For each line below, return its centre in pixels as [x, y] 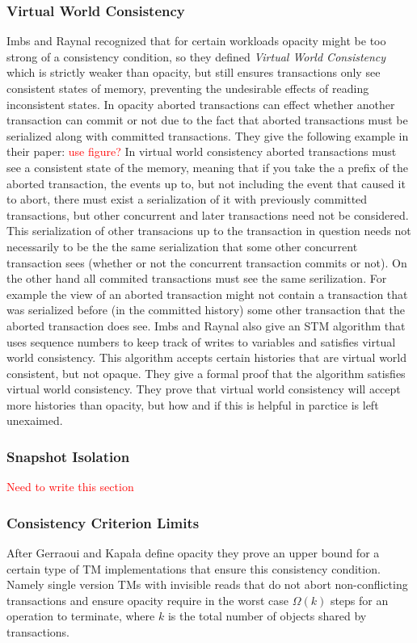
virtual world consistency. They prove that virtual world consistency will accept [204, 389]
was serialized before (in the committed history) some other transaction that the [206, 310]
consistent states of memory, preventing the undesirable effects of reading [188, 88]
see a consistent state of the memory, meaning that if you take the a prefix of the [207, 167]
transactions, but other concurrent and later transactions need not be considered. [208, 214]
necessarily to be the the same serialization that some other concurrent [182, 246]
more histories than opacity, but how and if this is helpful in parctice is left [193, 404]
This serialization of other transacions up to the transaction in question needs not [209, 231]
